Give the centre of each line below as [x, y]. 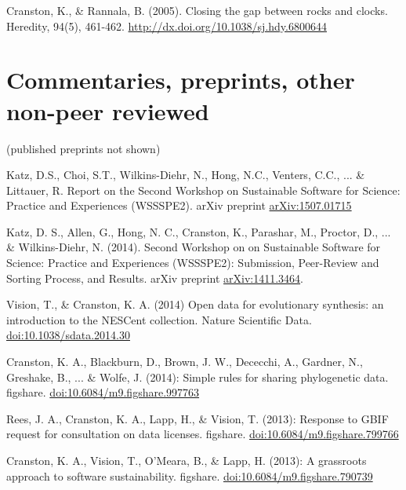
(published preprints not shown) [83, 148]
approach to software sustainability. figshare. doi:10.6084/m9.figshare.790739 [190, 475]
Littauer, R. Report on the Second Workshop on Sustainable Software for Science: [203, 190]
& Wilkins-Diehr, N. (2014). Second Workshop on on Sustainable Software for [194, 247]
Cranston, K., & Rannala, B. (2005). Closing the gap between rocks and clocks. [197, 10]
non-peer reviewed [108, 110]
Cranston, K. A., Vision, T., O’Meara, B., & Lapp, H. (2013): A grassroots [187, 460]
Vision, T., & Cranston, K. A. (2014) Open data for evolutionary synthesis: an [195, 304]
